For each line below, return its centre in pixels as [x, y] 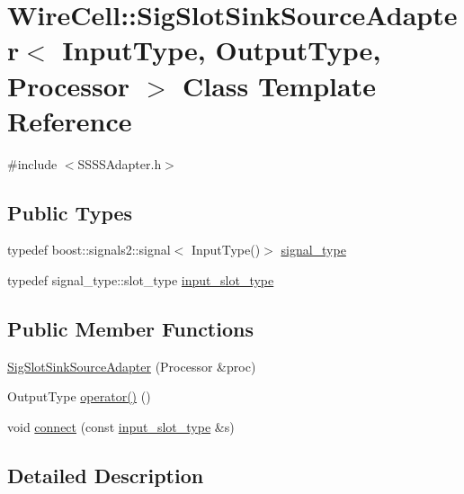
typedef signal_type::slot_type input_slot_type [141, 280]
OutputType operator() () [79, 396]
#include [32, 163]
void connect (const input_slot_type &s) [121, 427]
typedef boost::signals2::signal [89, 250]
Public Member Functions [130, 329]
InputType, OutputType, [222, 50]
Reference [70, 120]
